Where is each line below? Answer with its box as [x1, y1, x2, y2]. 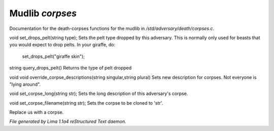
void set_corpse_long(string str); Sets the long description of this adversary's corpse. [9, 90, 188, 96]
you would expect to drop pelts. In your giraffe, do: [9, 42, 116, 48]
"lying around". [9, 81, 41, 87]
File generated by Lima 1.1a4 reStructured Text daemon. [9, 118, 126, 124]
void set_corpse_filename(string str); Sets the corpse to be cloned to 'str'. [9, 100, 163, 106]
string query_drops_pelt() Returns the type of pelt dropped [9, 65, 132, 71]
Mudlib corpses [9, 8, 77, 19]
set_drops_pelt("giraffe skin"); [22, 53, 85, 59]
